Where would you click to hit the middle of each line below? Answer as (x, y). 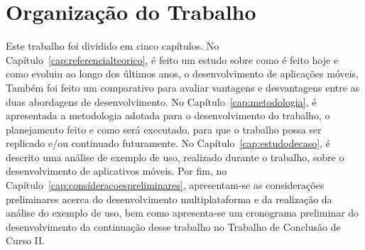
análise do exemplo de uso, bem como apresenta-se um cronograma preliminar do (182, 213)
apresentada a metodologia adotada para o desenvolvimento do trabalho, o (168, 115)
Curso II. (25, 240)
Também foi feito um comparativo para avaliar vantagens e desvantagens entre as (183, 87)
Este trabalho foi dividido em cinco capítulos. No (113, 46)
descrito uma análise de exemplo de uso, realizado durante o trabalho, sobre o (175, 157)
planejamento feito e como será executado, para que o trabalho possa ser (164, 129)
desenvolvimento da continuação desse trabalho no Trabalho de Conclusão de (173, 226)
